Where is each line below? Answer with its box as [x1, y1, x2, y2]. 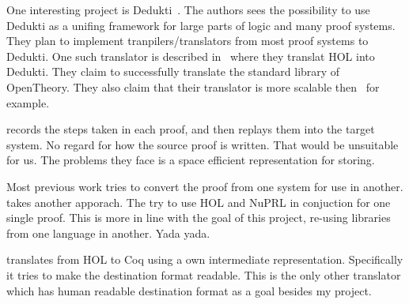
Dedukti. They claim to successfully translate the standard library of [6, 63, 340, 80]
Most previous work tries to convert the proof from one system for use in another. [6, 178, 403, 194]
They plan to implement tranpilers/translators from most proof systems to [6, 32, 369, 49]
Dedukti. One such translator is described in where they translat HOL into [6, 47, 375, 64]
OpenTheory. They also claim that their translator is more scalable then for [6, 78, 380, 95]
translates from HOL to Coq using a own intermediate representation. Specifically [6, 251, 403, 268]
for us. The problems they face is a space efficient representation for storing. [6, 152, 375, 168]
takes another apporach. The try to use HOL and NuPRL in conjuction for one [6, 193, 391, 210]
